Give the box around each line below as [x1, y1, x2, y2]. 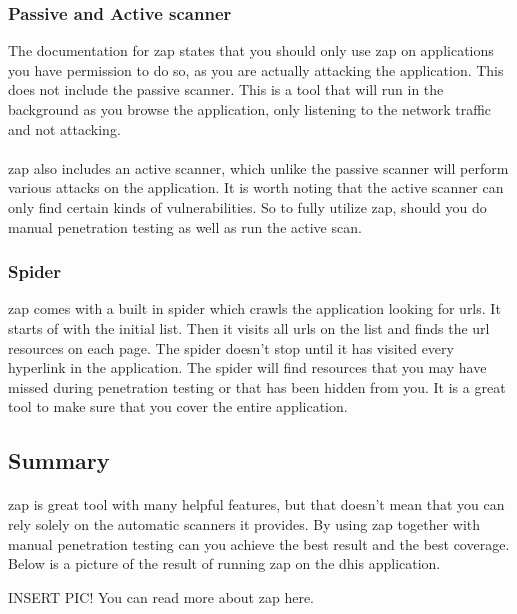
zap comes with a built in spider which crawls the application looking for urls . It [8, 298, 501, 319]
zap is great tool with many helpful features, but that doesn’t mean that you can [8, 494, 505, 515]
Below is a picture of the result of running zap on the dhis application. [8, 553, 441, 574]
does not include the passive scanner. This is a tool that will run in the [8, 79, 444, 100]
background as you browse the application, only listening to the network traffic [8, 99, 492, 119]
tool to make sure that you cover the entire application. [8, 396, 348, 417]
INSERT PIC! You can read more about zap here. [8, 586, 314, 607]
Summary [8, 445, 110, 476]
